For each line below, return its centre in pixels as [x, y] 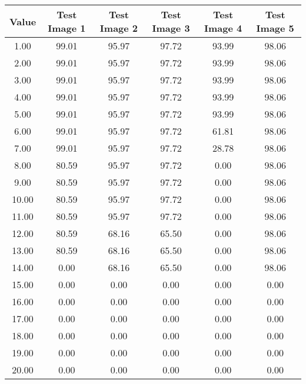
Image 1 [67, 28]
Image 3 [171, 28]
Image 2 [119, 28]
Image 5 [275, 28]
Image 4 [223, 28]
